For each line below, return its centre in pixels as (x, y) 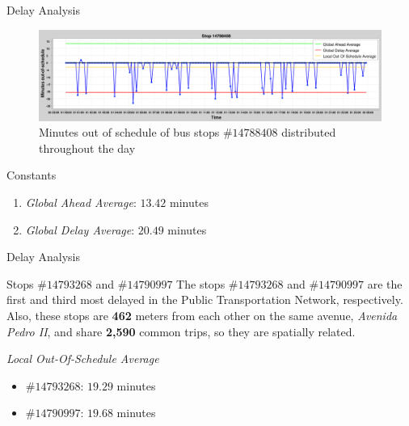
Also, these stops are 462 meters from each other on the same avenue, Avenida (202, 315)
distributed (309, 132)
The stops (201, 283)
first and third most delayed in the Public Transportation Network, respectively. (205, 299)
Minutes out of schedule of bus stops (129, 132)
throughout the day (87, 148)
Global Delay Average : (80, 229)
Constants (32, 175)
